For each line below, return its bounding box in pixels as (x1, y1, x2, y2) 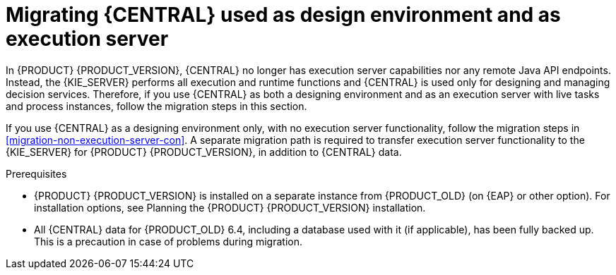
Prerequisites (6, 167, 67, 180)
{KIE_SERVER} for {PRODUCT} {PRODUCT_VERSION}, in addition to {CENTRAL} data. (6, 145, 402, 158)
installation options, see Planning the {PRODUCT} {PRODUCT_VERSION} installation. (34, 201, 426, 214)
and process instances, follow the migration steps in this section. (6, 99, 307, 112)
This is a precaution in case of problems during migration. (34, 235, 302, 248)
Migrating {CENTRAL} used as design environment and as (6, 3, 561, 27)
